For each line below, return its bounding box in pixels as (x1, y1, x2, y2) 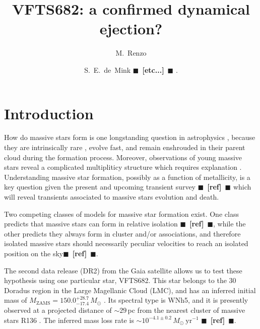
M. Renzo (115, 48, 147, 58)
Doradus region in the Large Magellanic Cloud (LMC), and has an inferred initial (4, 285, 256, 295)
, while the (213, 218, 246, 229)
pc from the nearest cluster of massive (127, 304, 245, 315)
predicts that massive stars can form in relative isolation (4, 218, 178, 229)
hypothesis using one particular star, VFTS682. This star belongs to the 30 (4, 275, 236, 286)
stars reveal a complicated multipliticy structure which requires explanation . (4, 162, 242, 172)
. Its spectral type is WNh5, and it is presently (103, 295, 248, 305)
